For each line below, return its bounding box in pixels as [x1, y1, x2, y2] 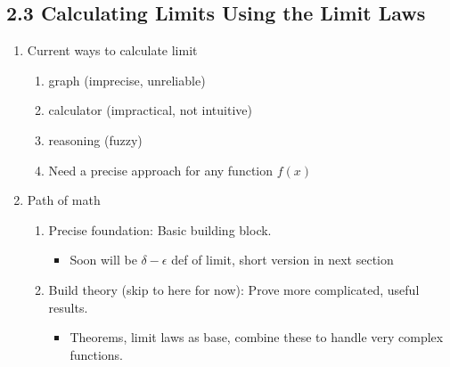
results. [48, 298, 88, 316]
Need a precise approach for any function [48, 160, 274, 179]
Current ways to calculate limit [27, 41, 198, 60]
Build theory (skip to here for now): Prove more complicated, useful [48, 280, 420, 298]
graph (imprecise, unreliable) [48, 70, 206, 89]
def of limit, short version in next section [171, 250, 394, 269]
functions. [70, 345, 123, 363]
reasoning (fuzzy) [48, 130, 143, 149]
